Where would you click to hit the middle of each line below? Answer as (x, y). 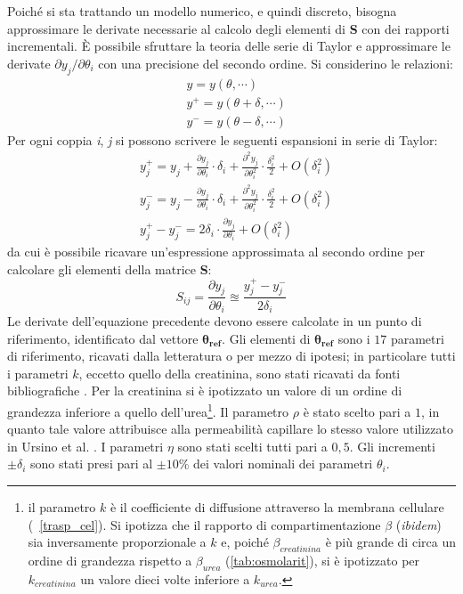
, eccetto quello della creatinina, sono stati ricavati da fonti (240, 373)
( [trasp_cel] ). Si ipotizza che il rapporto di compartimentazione (204, 524)
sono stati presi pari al (91, 464)
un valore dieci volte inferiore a (165, 578)
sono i (354, 338)
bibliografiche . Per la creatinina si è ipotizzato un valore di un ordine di (205, 391)
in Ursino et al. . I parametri (85, 446)
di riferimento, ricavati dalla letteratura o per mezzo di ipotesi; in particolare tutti (231, 356)
